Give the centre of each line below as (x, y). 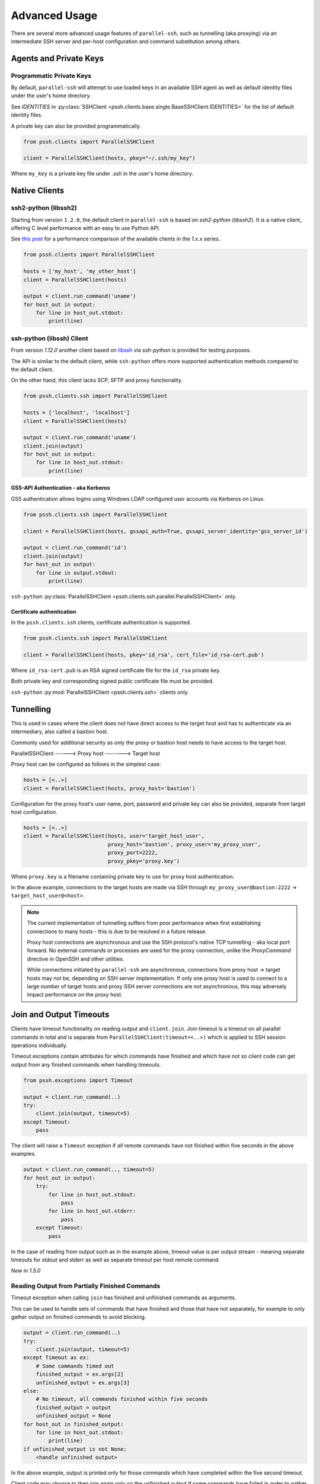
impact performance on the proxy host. (75, 995)
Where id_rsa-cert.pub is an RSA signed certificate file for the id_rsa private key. (116, 670)
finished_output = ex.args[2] (80, 1374)
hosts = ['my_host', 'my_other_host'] (80, 271)
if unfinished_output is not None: (75, 1449)
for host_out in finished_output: (73, 1424)
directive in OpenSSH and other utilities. (76, 959)
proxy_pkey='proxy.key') (144, 861)
